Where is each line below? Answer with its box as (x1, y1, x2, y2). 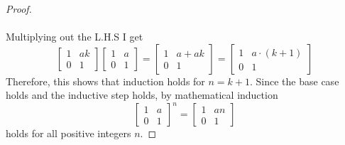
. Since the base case (250, 73, 339, 88)
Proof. (6, 1, 32, 16)
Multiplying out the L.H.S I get (6, 29, 143, 44)
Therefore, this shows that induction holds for (6, 73, 205, 88)
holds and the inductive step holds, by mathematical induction (6, 87, 278, 102)
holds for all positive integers (6, 126, 131, 141)
